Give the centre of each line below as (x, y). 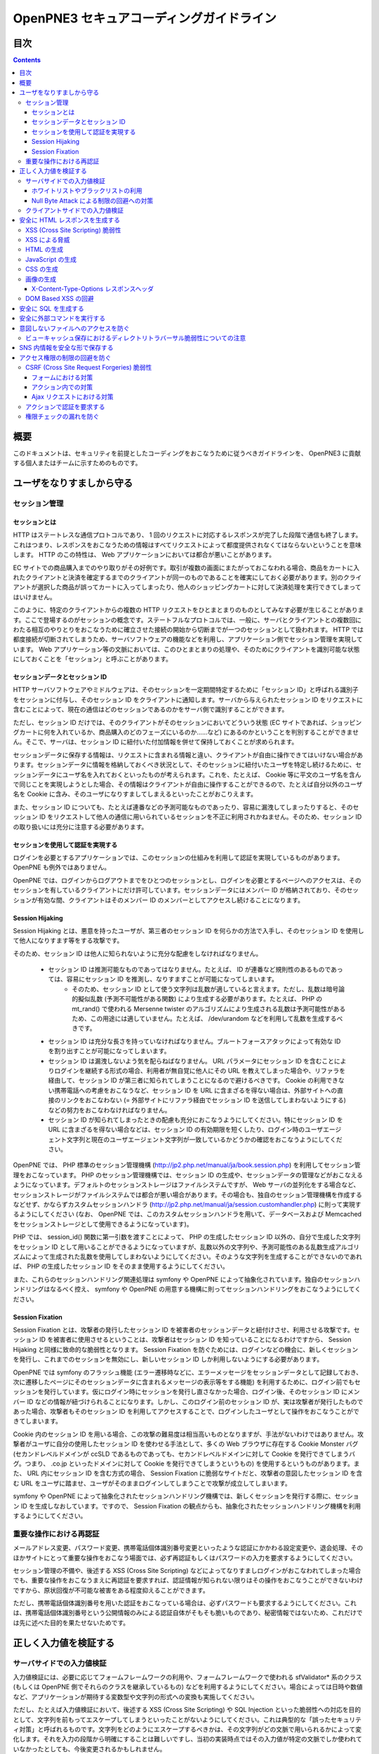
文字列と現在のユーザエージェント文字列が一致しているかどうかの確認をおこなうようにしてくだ (205, 1139)
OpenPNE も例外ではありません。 (62, 867)
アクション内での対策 (62, 387)
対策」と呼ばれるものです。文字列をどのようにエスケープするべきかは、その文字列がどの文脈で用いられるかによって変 (190, 1729)
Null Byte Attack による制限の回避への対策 (93, 201)
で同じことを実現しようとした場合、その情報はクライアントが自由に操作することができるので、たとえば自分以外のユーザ (188, 784)
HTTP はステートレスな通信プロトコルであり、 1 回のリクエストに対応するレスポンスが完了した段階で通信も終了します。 (187, 535)
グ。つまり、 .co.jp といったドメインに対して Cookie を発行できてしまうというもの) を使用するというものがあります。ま (186, 1464)
